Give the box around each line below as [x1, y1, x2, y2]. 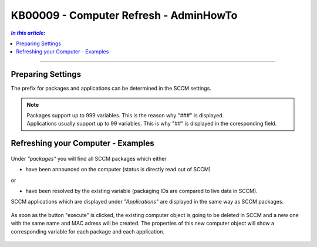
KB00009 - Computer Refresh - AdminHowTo [11, 9, 238, 22]
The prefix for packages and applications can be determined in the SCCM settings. [11, 85, 211, 92]
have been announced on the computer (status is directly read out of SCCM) [25, 166, 211, 173]
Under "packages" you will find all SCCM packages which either [11, 155, 167, 162]
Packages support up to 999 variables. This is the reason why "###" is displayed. [26, 112, 224, 119]
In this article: [11, 29, 46, 36]
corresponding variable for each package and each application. [11, 228, 164, 235]
